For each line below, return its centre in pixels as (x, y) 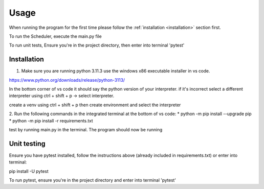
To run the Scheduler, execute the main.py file (55, 36)
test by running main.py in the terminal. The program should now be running (86, 129)
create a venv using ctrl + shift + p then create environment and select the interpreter (95, 105)
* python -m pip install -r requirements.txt (51, 120)
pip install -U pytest (29, 171)
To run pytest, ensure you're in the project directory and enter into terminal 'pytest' (92, 180)
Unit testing (27, 144)
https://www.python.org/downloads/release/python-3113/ (67, 80)
